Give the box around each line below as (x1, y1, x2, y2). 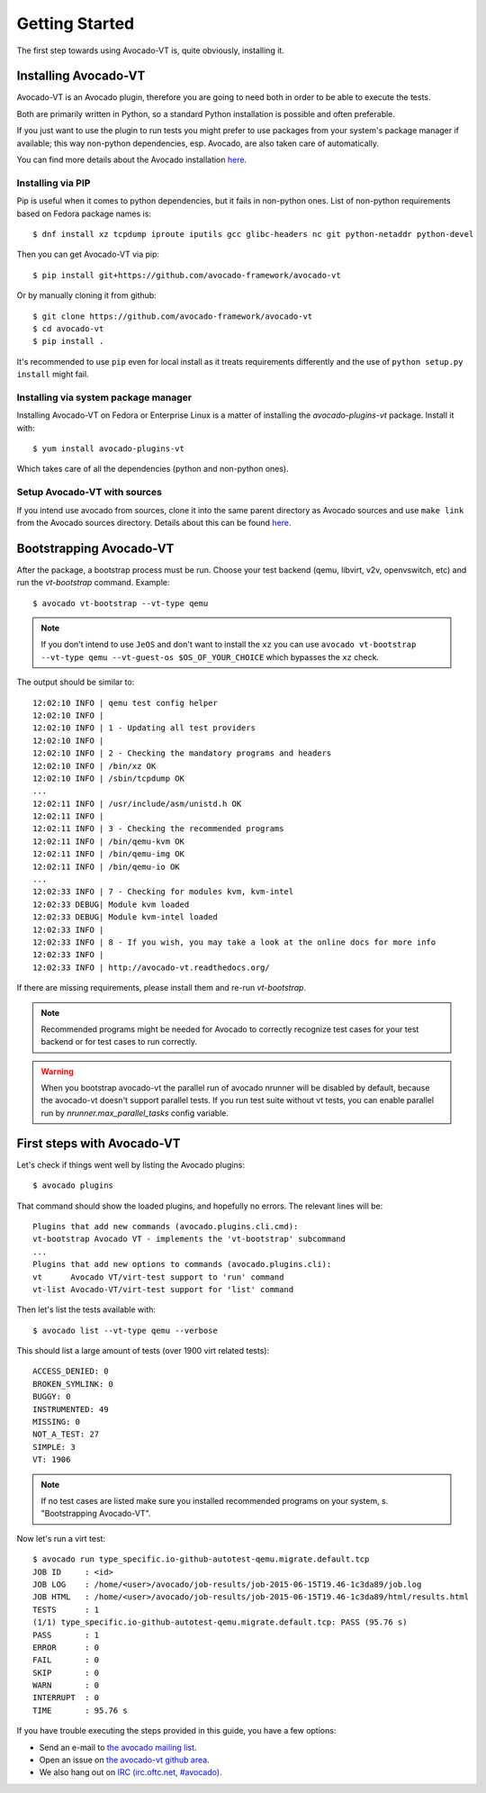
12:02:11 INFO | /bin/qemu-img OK (32, 849, 184, 859)
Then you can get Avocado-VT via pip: (16, 249, 160, 260)
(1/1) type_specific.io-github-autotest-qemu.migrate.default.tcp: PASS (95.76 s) (32, 1617, 408, 1627)
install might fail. (16, 369, 89, 380)
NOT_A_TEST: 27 (32, 1429, 100, 1440)
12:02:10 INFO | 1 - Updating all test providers (32, 723, 256, 733)
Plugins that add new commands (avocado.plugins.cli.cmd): (32, 1221, 299, 1231)
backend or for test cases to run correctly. (40, 1037, 198, 1047)
